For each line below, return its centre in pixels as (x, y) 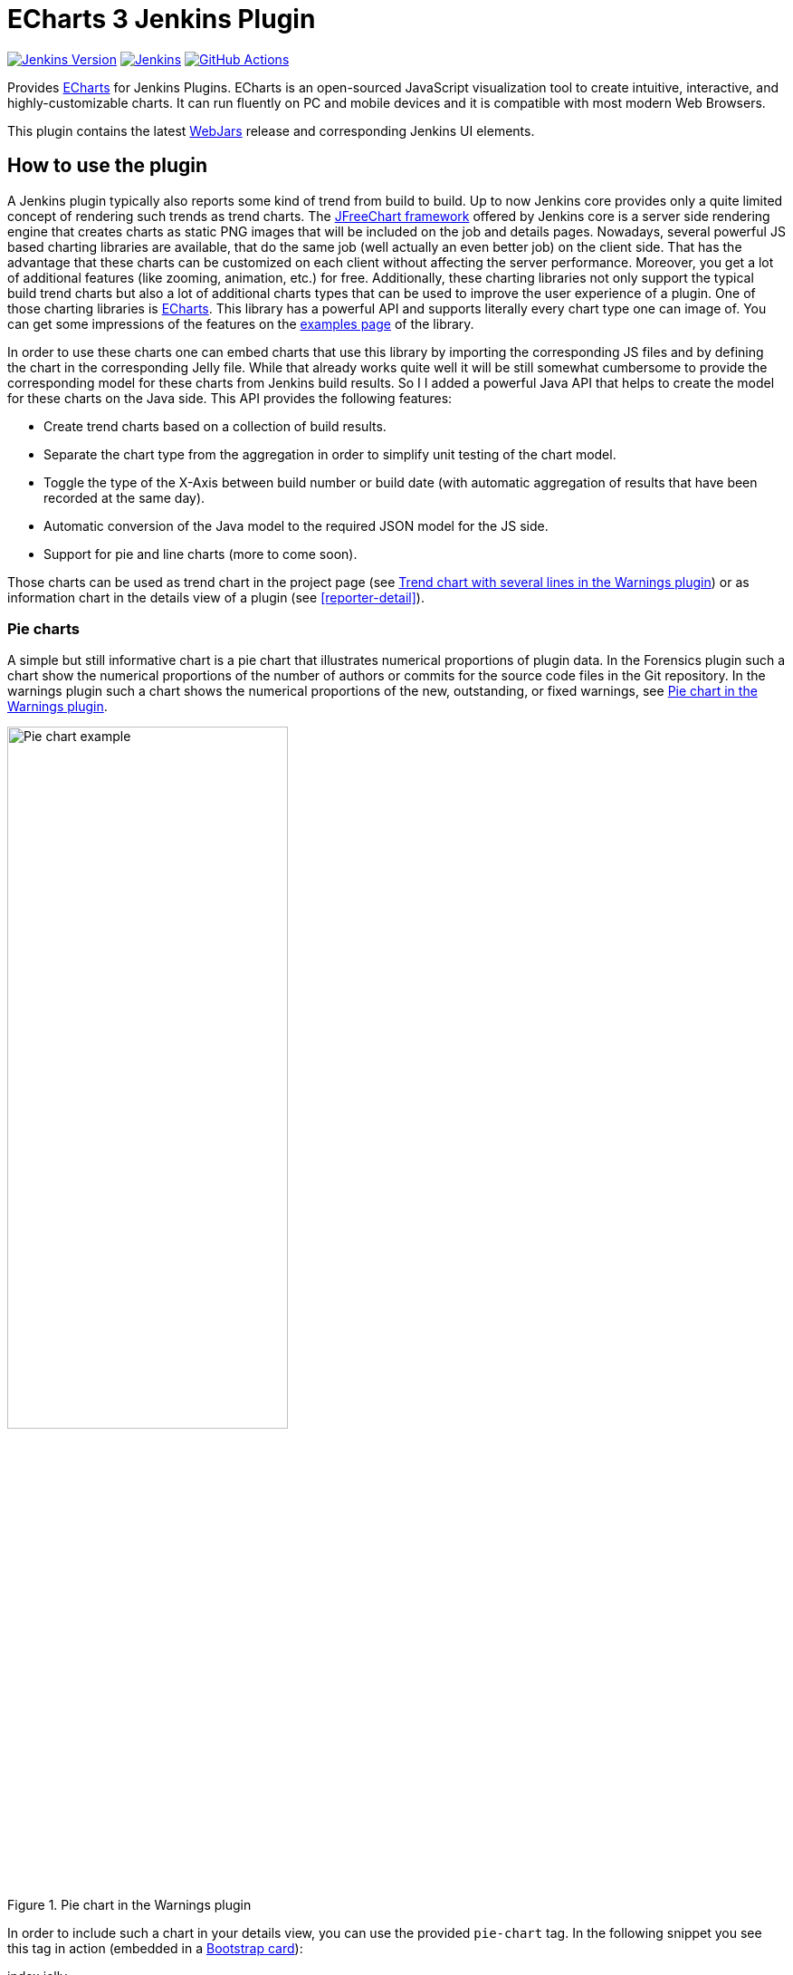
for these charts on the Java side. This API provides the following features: (230, 398)
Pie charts (43, 628)
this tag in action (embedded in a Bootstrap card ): (155, 1948)
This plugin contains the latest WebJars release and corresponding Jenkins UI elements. (271, 130)
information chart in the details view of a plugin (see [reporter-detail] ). (216, 597)
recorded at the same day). (124, 497)
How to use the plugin (108, 166)
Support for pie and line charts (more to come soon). (201, 554)
